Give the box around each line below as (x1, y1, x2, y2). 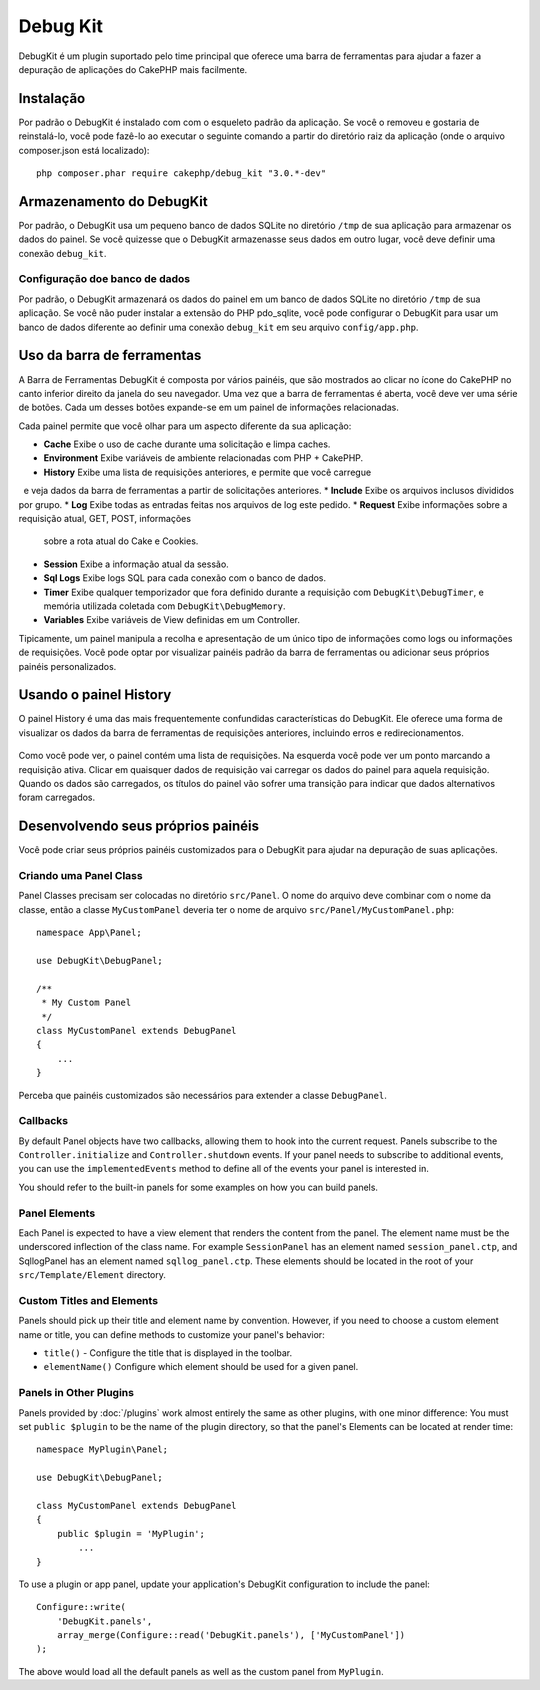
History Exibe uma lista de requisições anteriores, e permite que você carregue (43, 466, 372, 478)
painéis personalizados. (18, 660, 117, 672)
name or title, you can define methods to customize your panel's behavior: (18, 1328, 325, 1340)
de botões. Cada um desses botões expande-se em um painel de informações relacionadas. (18, 401, 400, 414)
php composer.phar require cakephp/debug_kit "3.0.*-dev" (36, 168, 327, 179)
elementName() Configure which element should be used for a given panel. (43, 1361, 359, 1373)
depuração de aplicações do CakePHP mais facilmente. (18, 63, 248, 75)
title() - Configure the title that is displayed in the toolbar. (43, 1347, 293, 1359)
